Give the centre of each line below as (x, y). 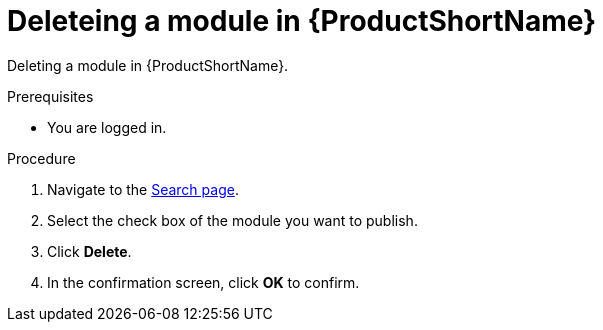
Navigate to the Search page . (143, 189)
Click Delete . (89, 251)
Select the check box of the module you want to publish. (232, 220)
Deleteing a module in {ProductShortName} (302, 21)
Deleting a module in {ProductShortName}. (148, 65)
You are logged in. (107, 127)
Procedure (41, 158)
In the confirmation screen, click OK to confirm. (203, 282)
